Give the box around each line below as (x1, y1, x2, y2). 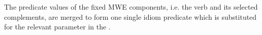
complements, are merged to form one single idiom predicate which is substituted (4, 11, 257, 22)
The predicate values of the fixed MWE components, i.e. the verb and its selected (4, 2, 258, 12)
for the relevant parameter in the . (4, 21, 111, 32)
